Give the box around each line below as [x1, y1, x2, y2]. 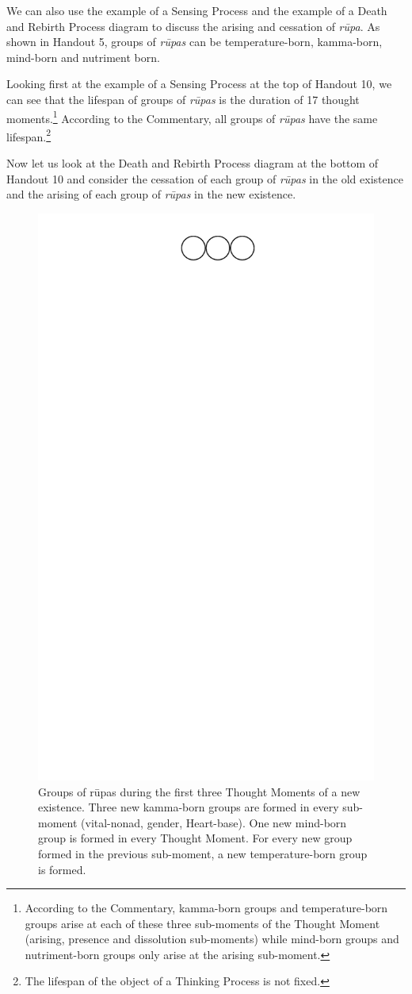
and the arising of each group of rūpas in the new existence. [6, 186, 296, 202]
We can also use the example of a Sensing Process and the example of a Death [6, 2, 387, 18]
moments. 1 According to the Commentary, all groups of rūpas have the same [6, 107, 378, 126]
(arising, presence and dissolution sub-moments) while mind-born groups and [25, 930, 399, 947]
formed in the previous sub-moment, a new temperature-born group [38, 845, 368, 861]
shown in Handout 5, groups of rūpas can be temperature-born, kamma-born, [6, 33, 383, 50]
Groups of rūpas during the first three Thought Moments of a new [38, 783, 360, 799]
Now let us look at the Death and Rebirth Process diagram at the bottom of [6, 155, 379, 171]
